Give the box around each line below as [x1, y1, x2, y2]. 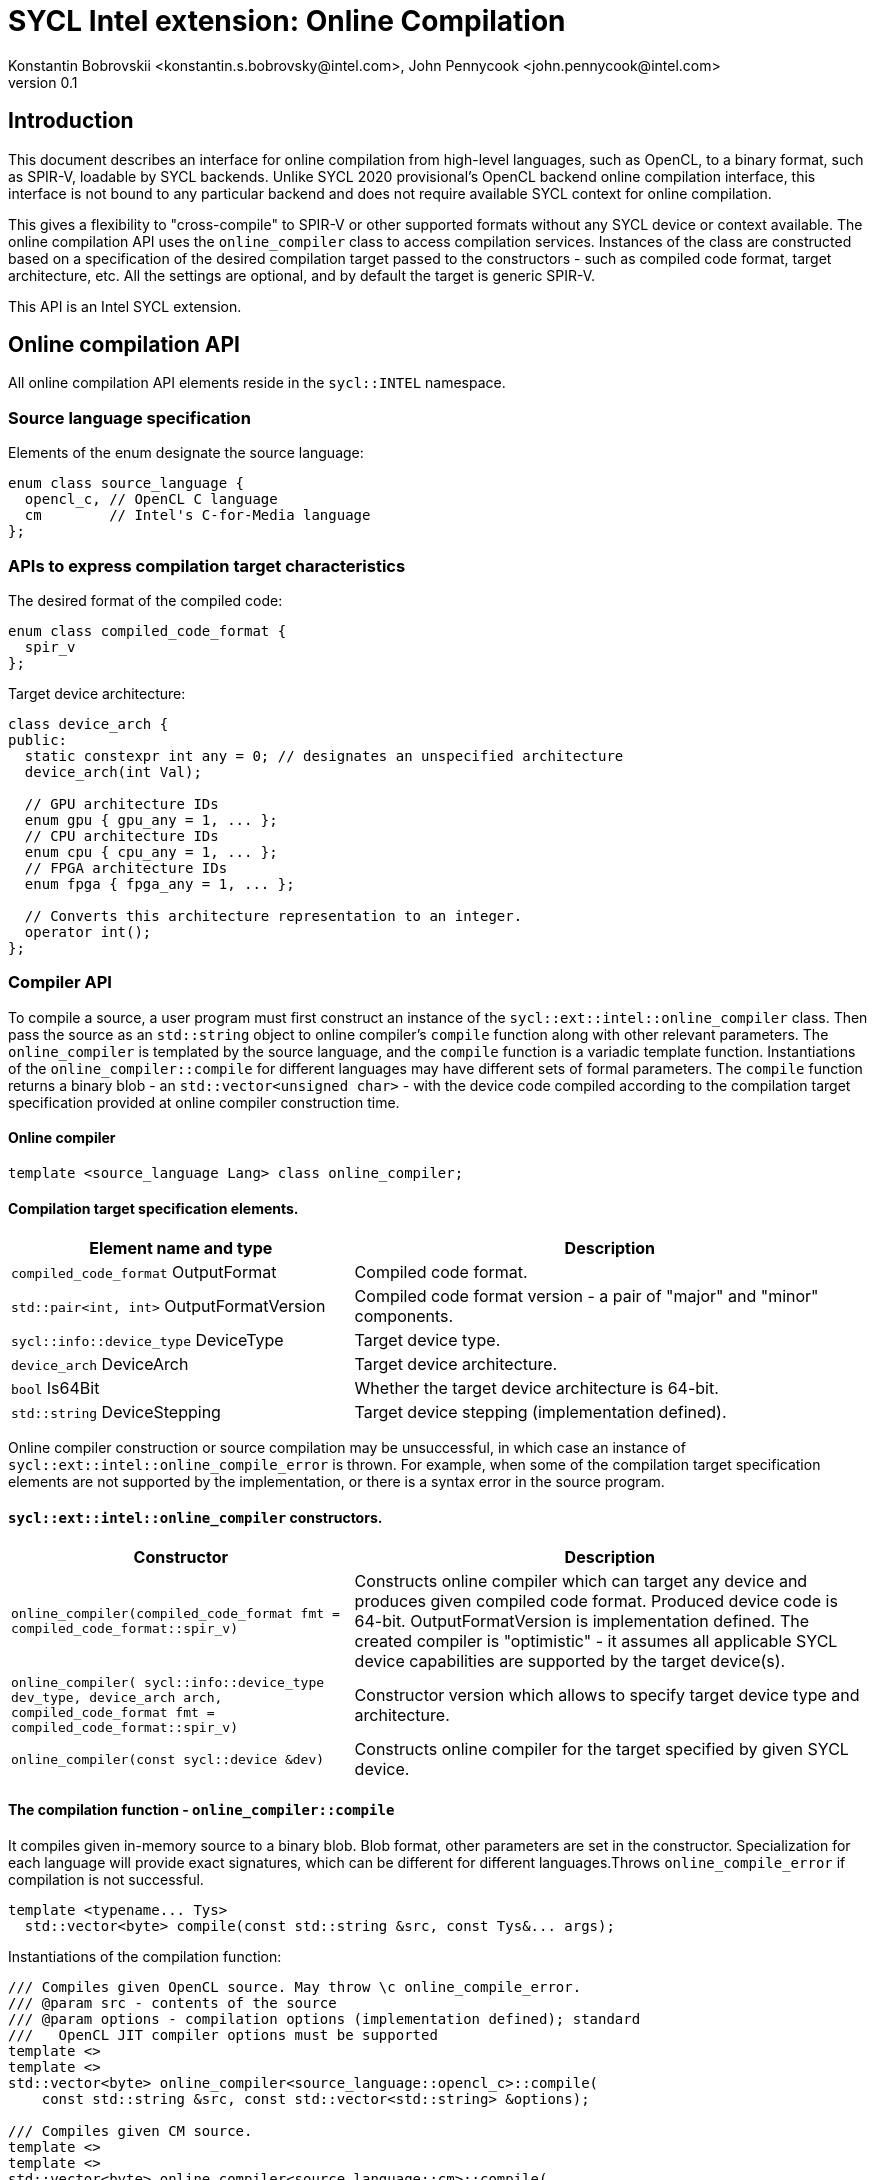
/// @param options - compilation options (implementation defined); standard [8, 2010, 641, 2027]
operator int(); [24, 923, 152, 940]
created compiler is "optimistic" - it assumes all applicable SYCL [354, 1631, 838, 1652]
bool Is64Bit [11, 1378, 100, 1399]
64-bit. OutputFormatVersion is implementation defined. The [354, 1611, 810, 1632]
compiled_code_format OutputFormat [11, 1262, 277, 1283]
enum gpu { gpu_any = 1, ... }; [24, 811, 278, 828]
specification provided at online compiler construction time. [8, 1093, 400, 1111]
